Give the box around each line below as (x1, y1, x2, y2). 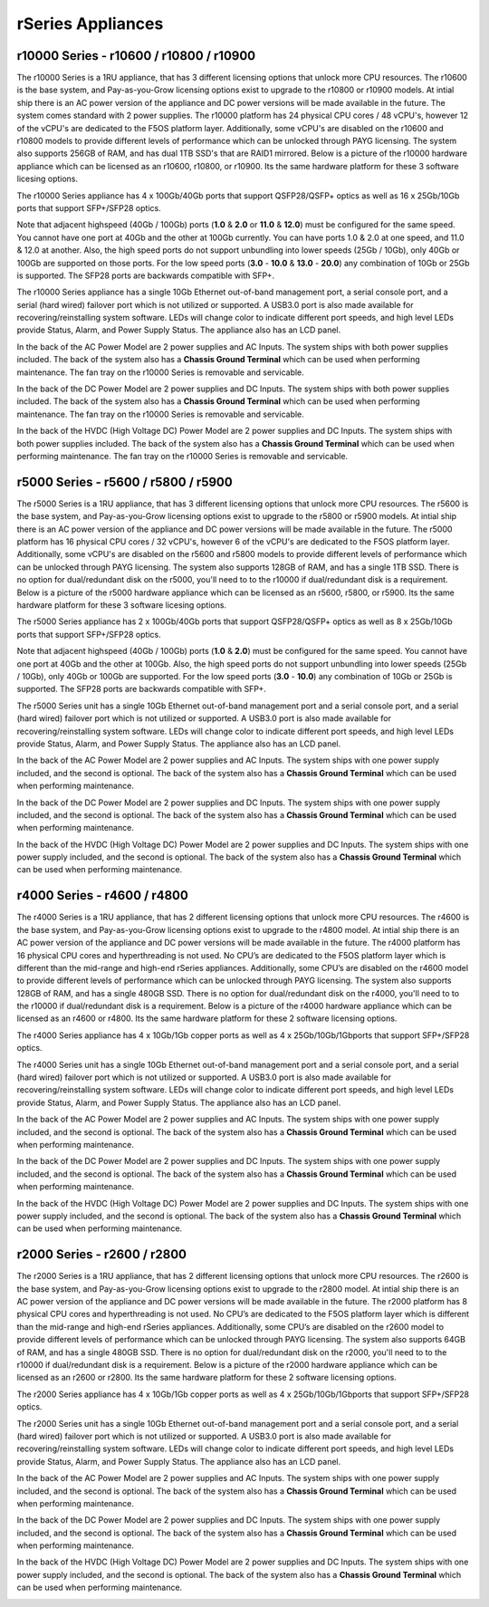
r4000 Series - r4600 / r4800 (16, 888, 189, 903)
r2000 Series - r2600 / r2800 (16, 1246, 187, 1263)
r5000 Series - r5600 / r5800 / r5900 (16, 474, 233, 489)
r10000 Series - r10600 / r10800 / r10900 (16, 48, 256, 63)
